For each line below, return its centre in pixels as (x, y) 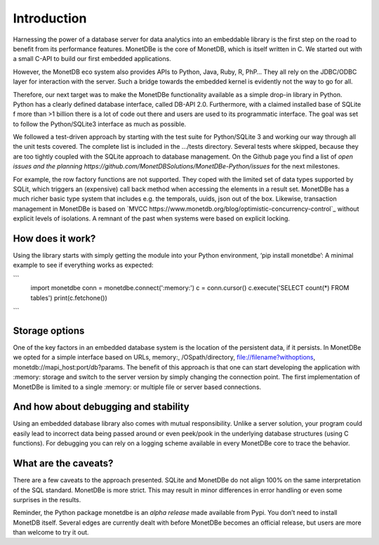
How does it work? (54, 238)
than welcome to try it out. (51, 532)
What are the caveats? (63, 464)
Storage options (49, 330)
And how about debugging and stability (101, 407)
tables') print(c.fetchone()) (69, 298)
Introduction (50, 18)
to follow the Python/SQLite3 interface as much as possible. (100, 124)
